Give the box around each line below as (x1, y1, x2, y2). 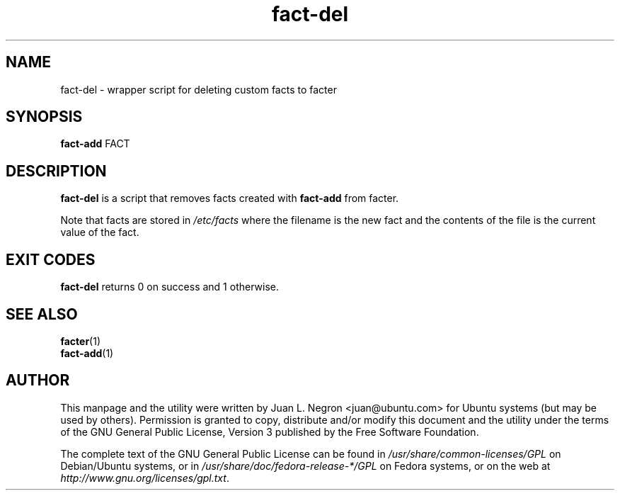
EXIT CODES (6, 250, 96, 269)
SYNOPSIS (6, 108, 83, 126)
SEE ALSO (6, 305, 78, 323)
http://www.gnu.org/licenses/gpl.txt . (60, 471, 229, 484)
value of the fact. (60, 226, 139, 239)
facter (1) (60, 334, 101, 347)
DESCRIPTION (6, 162, 107, 180)
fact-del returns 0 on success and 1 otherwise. (60, 281, 279, 293)
